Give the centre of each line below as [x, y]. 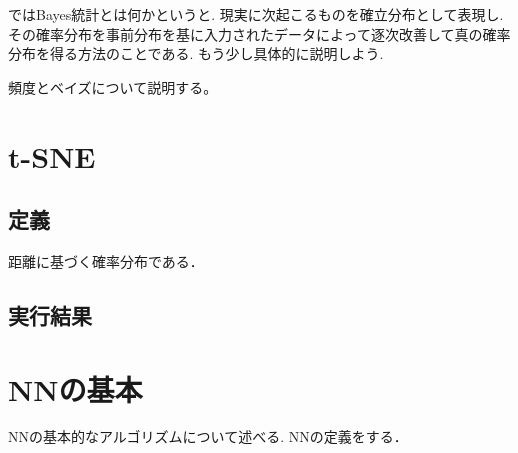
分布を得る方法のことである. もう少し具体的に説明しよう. [196, 53]
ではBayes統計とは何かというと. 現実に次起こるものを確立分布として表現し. [256, 14]
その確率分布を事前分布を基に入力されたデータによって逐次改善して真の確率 [259, 33]
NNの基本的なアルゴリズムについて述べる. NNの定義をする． [208, 436]
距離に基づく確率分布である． [106, 260]
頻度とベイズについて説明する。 [113, 86]
